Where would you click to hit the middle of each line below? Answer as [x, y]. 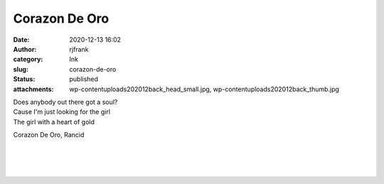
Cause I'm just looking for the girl [62, 112]
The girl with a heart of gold [54, 122]
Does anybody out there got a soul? [65, 102]
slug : [21, 69]
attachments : [33, 89]
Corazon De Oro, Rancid [49, 135]
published [84, 79]
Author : [25, 49]
